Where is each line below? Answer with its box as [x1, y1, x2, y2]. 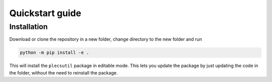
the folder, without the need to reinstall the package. [9, 69, 118, 75]
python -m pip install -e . [20, 50, 89, 55]
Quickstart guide [9, 8, 82, 19]
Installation [9, 22, 48, 31]
